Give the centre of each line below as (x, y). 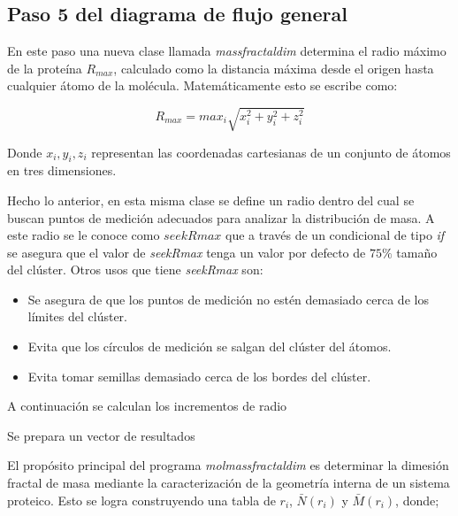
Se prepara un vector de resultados (101, 435)
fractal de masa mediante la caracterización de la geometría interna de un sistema (229, 483)
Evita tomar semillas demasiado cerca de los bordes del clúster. (199, 376)
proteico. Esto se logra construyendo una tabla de (141, 500)
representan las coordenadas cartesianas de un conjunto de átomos (271, 152)
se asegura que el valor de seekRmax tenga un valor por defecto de (187, 252)
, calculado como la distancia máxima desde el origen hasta (274, 68)
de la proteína (45, 68)
